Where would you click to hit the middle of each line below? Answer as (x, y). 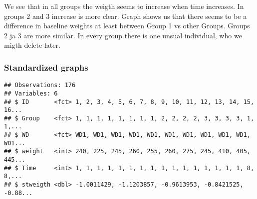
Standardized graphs (46, 67)
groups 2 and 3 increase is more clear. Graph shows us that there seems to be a (126, 16)
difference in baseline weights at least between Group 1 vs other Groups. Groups (127, 26)
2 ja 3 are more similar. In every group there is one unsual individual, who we (123, 35)
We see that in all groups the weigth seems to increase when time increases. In (124, 6)
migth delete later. (32, 45)
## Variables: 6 (31, 93)
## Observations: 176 (40, 85)
